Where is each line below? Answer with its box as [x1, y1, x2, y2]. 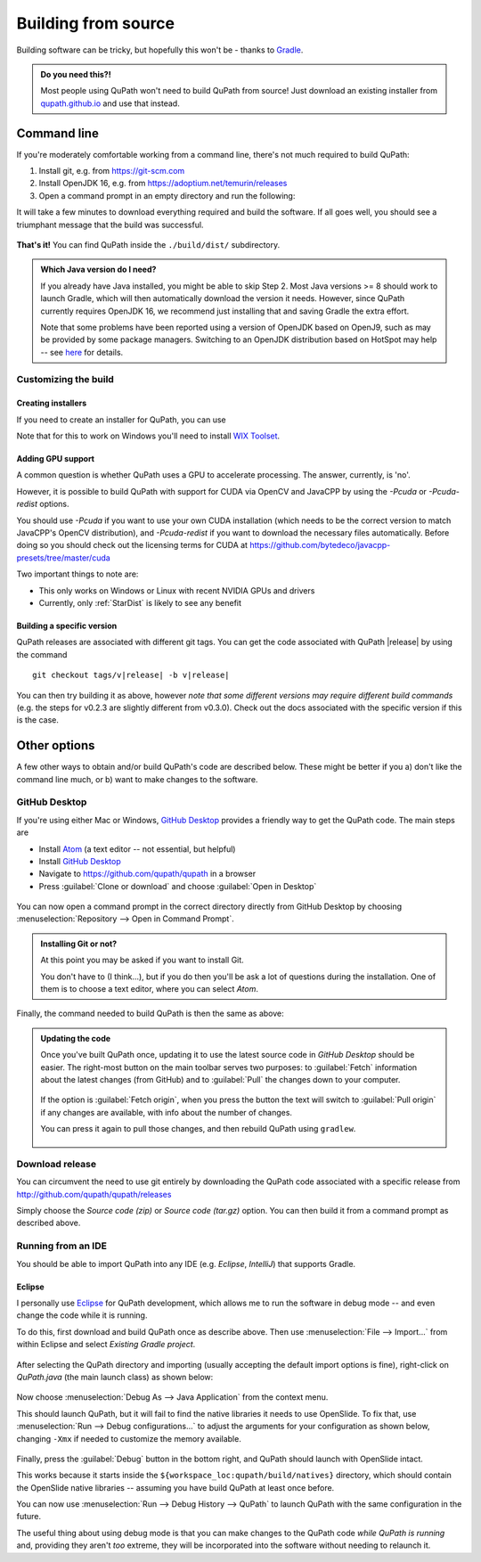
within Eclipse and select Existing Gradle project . [16, 1339, 196, 1350]
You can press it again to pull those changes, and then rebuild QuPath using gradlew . [40, 1124, 356, 1134]
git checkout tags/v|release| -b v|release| [32, 670, 231, 681]
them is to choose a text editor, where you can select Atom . [40, 984, 258, 994]
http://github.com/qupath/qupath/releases [16, 1189, 172, 1199]
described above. [16, 1217, 81, 1229]
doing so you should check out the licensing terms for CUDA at [16, 540, 249, 551]
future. [16, 1511, 42, 1522]
